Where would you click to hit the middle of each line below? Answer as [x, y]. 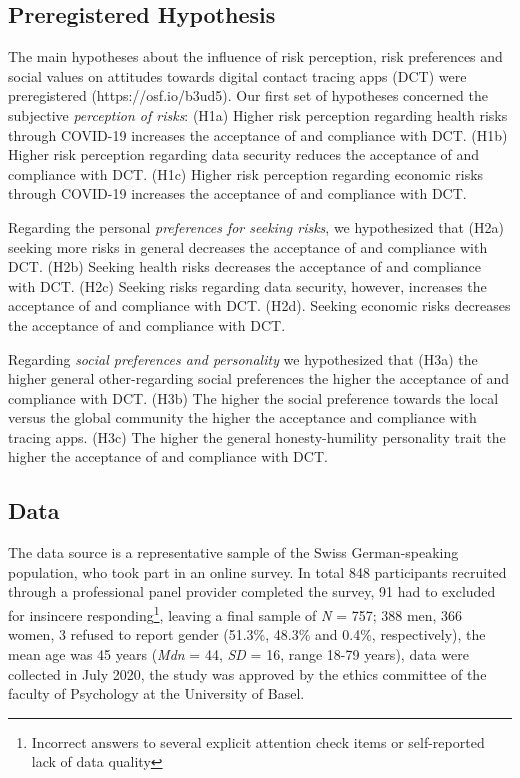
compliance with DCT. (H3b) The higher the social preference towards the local [253, 397]
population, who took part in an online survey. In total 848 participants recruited [257, 571]
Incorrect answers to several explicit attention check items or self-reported [258, 741]
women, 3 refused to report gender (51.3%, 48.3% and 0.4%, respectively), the [247, 634]
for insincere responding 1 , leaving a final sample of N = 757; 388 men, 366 [235, 613]
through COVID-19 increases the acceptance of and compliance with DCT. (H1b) [258, 134]
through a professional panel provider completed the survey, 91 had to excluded [252, 591]
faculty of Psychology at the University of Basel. [156, 693]
